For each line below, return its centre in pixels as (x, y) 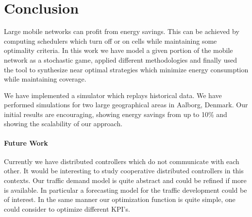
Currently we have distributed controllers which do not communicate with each (122, 161)
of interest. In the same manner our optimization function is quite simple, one (120, 199)
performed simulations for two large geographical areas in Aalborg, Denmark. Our (126, 105)
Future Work (26, 142)
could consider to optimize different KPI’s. (67, 209)
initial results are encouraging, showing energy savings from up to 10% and (116, 114)
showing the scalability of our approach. (63, 124)
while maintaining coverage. (45, 79)
